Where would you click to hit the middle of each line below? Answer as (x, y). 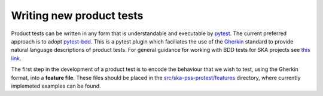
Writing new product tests (77, 16)
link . (16, 58)
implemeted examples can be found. (56, 86)
